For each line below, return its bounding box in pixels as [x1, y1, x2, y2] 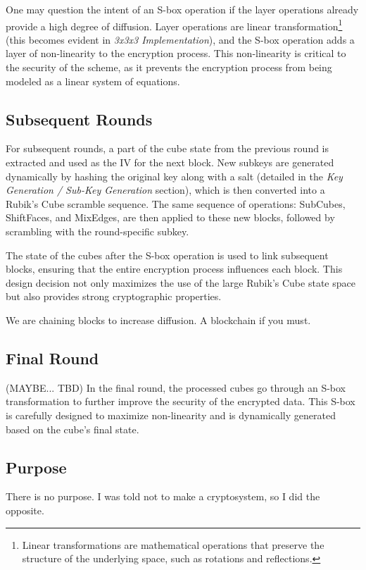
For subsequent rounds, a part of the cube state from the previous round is [6, 141, 329, 156]
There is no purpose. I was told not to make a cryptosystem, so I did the [6, 489, 320, 504]
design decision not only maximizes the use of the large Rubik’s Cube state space [6, 275, 355, 290]
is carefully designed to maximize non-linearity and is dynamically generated [6, 407, 336, 422]
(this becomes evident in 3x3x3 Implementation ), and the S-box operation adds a [6, 32, 355, 47]
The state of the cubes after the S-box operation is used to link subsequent [6, 247, 329, 262]
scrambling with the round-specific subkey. [6, 223, 189, 238]
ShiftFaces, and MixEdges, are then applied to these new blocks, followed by [6, 210, 335, 225]
